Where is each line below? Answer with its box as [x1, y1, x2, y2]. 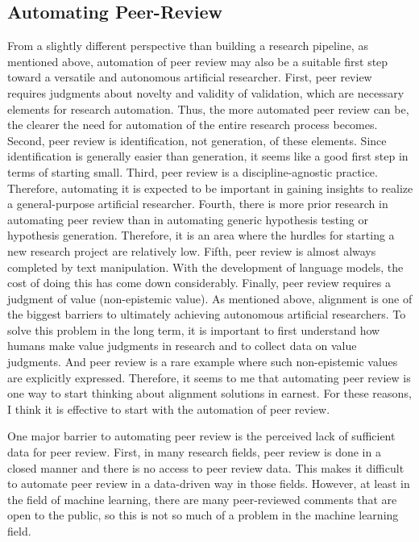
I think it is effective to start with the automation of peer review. [7, 400, 330, 417]
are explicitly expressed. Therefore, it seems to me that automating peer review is [7, 369, 411, 386]
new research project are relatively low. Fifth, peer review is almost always [7, 242, 376, 259]
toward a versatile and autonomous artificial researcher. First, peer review [7, 69, 372, 85]
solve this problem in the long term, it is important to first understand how [7, 321, 380, 338]
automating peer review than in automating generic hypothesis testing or [7, 211, 369, 227]
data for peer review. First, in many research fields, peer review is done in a [7, 444, 381, 461]
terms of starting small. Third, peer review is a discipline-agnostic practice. [7, 163, 378, 180]
